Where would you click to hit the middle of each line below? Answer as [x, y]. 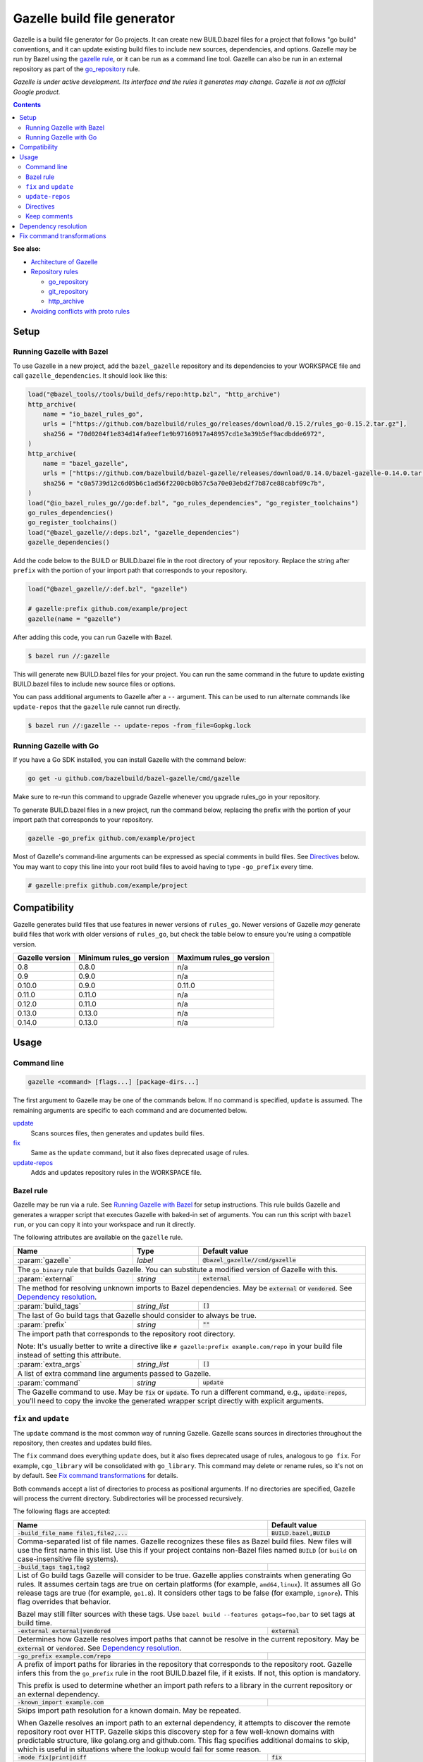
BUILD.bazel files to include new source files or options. [94, 684]
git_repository [68, 291]
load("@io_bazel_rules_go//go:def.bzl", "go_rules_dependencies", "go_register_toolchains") [193, 503]
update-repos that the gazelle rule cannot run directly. [97, 707]
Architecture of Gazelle [64, 261]
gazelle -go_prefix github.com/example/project [111, 838]
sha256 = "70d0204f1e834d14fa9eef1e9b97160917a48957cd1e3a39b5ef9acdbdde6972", [184, 434]
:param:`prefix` [42, 1324]
